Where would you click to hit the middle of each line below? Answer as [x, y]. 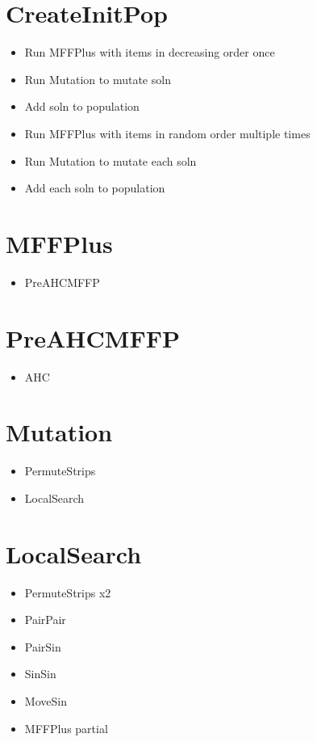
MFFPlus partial [66, 728]
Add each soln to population [95, 188]
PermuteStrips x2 [68, 592]
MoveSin [46, 700]
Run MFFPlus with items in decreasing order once [150, 52]
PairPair [45, 620]
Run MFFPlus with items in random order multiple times [167, 133]
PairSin [43, 646]
